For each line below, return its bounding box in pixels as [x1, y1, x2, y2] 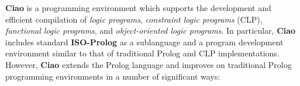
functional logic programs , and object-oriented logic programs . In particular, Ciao [5, 24, 296, 37]
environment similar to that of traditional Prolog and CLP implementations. [5, 47, 280, 59]
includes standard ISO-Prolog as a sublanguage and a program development [5, 35, 284, 48]
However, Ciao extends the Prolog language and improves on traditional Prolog [5, 58, 292, 70]
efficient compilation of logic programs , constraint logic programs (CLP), [5, 13, 263, 25]
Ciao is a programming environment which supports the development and [5, 2, 271, 13]
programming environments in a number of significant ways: [5, 70, 220, 82]
